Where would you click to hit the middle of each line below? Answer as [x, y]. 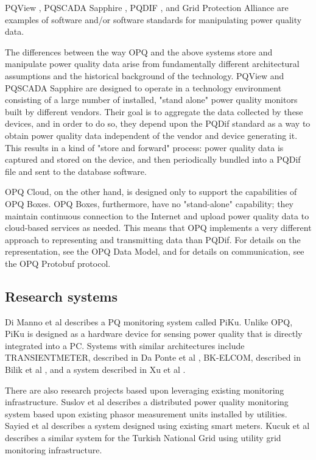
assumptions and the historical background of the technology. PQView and [145, 75]
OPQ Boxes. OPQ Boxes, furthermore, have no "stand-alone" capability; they [149, 203]
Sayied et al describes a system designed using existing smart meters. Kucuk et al [157, 426]
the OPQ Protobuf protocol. [58, 263]
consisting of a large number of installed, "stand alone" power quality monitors [151, 100]
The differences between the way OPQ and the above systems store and [139, 51]
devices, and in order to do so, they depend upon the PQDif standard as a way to [158, 123]
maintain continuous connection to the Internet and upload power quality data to [157, 215]
